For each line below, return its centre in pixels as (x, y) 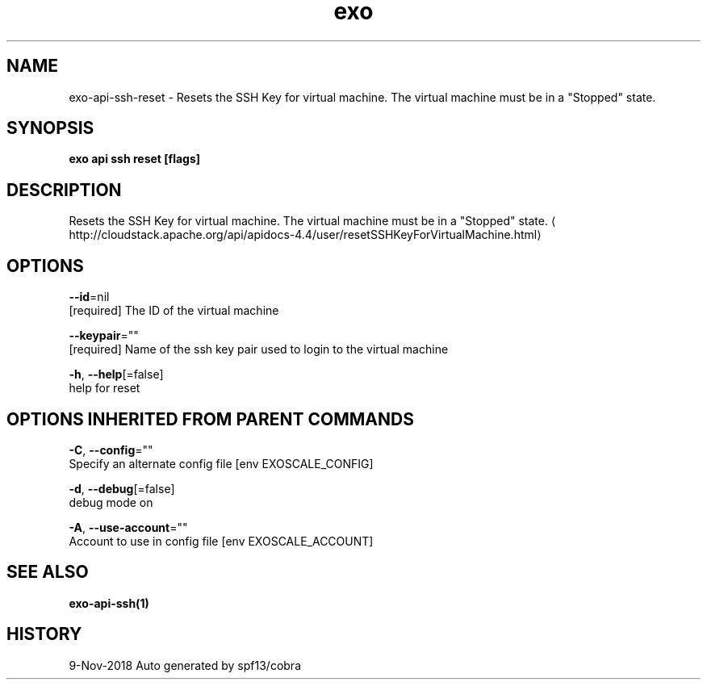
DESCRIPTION (64, 190)
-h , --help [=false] (116, 374)
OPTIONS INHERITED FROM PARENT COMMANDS (210, 419)
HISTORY (44, 634)
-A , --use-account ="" (128, 527)
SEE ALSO (48, 572)
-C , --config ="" (111, 450)
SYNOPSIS (50, 128)
